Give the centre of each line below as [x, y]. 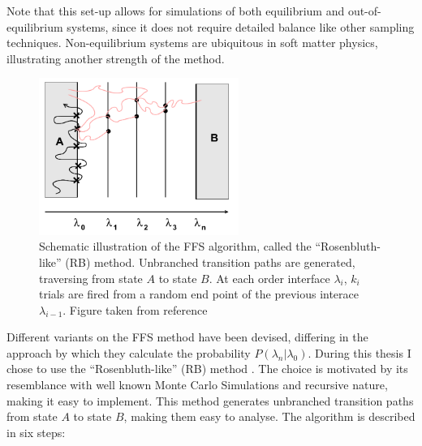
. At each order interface [269, 278]
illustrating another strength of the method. [116, 58]
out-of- [364, 11]
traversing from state [91, 278]
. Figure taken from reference [135, 309]
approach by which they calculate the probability [129, 352]
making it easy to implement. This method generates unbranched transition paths [210, 400]
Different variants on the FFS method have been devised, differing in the [187, 337]
